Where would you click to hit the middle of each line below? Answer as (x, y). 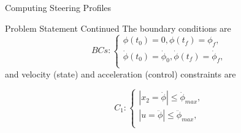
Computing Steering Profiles (58, 7)
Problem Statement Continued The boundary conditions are (118, 28)
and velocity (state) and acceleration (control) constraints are (120, 74)
